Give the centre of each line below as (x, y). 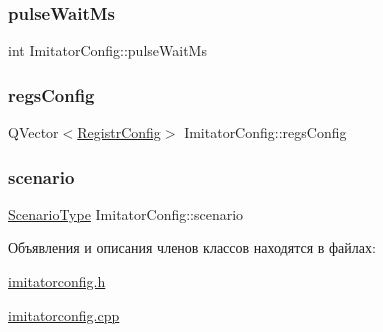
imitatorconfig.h (57, 281)
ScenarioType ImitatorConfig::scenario (126, 213)
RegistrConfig (119, 132)
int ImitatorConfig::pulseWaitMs (107, 50)
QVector (33, 132)
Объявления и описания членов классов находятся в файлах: (192, 247)
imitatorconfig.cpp (64, 314)
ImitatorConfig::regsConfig (265, 132)
